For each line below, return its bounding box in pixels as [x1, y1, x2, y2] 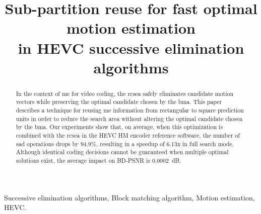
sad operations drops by [16, 139, 79, 148]
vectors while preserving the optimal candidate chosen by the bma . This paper [16, 97, 222, 106]
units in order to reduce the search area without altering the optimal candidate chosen [16, 114, 243, 123]
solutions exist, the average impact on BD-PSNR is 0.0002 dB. [16, 156, 181, 164]
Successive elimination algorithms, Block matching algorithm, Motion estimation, [4, 192, 255, 202]
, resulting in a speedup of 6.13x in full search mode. [96, 139, 234, 148]
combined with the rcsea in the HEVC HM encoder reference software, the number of [16, 131, 240, 140]
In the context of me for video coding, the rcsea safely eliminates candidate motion [16, 89, 234, 97]
